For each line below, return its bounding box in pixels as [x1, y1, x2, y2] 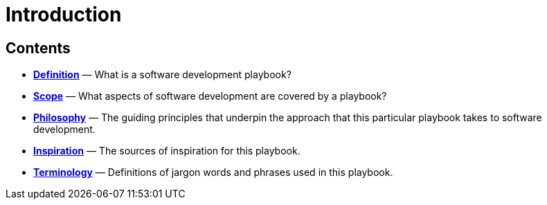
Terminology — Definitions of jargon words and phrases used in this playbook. [33, 166, 393, 179]
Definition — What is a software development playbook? [33, 69, 292, 81]
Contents [6, 39, 71, 57]
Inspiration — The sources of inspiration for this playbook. [33, 145, 301, 157]
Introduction [6, 3, 122, 26]
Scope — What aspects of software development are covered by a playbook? [33, 90, 387, 102]
